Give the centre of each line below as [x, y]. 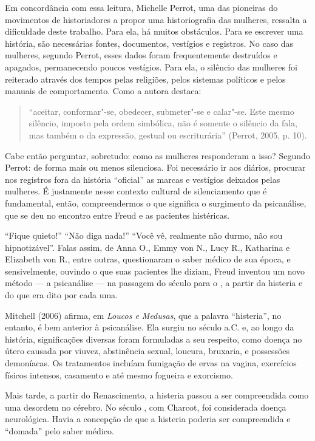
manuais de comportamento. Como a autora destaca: [103, 91]
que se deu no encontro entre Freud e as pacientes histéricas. [117, 215]
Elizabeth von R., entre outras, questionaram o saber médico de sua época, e [148, 259]
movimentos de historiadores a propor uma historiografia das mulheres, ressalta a [156, 19]
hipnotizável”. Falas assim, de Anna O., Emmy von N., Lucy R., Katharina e [147, 247]
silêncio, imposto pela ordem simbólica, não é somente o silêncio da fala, [163, 123]
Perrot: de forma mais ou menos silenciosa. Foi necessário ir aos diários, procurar [155, 167]
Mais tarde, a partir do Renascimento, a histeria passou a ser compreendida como [157, 395]
